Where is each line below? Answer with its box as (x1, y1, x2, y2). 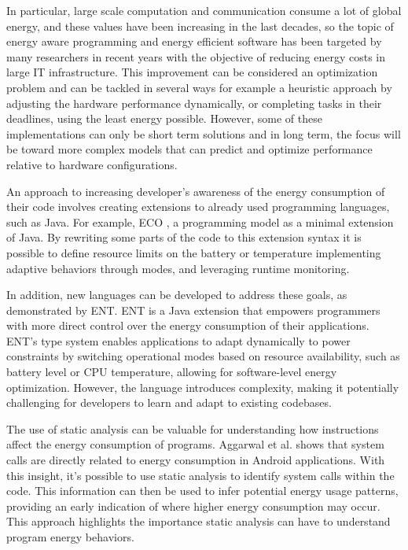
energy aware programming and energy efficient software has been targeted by (6, 33, 382, 50)
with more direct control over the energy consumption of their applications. (6, 317, 369, 334)
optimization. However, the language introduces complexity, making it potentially (6, 378, 399, 395)
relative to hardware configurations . (6, 156, 178, 172)
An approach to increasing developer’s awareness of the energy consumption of (6, 183, 385, 199)
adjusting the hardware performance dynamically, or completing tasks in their (6, 94, 382, 111)
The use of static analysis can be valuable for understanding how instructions (6, 420, 379, 437)
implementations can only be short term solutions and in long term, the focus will (6, 125, 401, 142)
